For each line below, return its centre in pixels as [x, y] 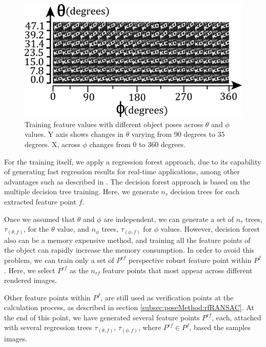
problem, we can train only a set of [59, 260]
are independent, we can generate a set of [169, 219]
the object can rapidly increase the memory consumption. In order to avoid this [129, 250]
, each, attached [237, 317]
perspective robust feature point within [190, 260]
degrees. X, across [53, 144]
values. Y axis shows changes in [74, 134]
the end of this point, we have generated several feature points [102, 317]
